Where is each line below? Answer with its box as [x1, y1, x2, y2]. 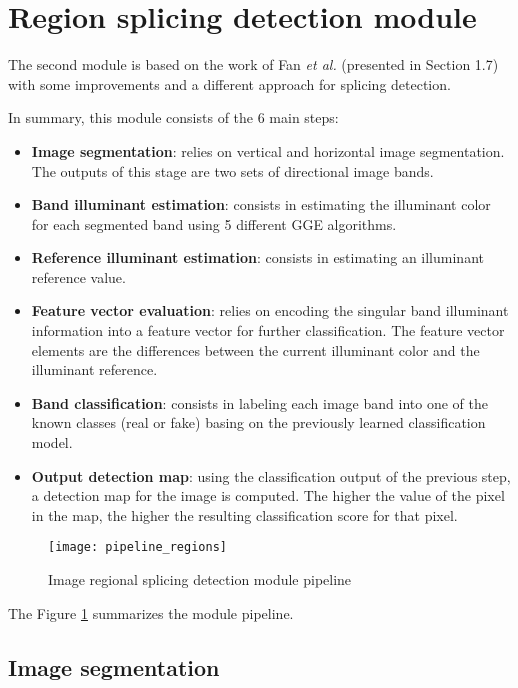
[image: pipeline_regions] [48, 540, 227, 555]
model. [31, 432, 73, 453]
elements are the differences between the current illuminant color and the [31, 339, 480, 360]
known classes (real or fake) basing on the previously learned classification [31, 412, 486, 433]
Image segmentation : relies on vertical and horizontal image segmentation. [31, 140, 505, 161]
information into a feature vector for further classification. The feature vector [31, 320, 505, 341]
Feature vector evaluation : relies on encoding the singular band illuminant [31, 300, 509, 321]
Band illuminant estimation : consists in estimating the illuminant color [31, 194, 491, 215]
